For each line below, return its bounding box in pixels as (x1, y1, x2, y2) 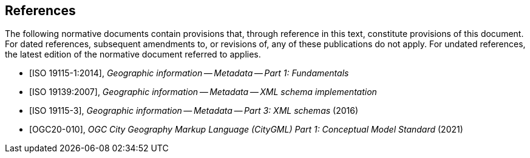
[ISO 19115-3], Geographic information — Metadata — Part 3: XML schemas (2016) (29, 105, 359, 116)
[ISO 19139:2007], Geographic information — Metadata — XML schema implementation (29, 87, 377, 97)
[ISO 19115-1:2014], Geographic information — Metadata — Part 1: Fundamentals (29, 68, 349, 79)
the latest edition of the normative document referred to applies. (5, 49, 261, 60)
